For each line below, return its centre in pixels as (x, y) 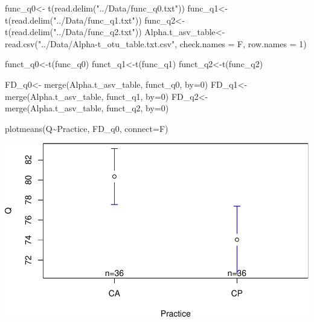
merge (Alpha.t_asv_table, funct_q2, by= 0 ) (87, 108)
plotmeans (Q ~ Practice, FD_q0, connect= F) (87, 128)
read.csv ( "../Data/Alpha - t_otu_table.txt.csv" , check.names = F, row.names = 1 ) (156, 43)
